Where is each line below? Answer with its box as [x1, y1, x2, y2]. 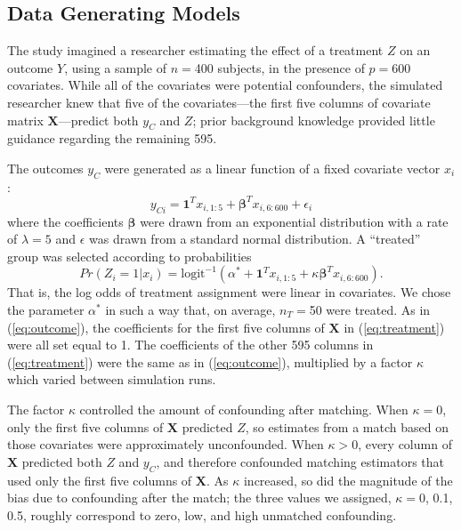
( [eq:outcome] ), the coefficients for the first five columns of [7, 317, 325, 336]
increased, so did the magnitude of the [243, 470, 453, 489]
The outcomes [7, 158, 84, 177]
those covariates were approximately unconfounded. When [7, 435, 324, 454]
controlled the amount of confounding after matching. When [79, 400, 408, 418]
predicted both [21, 452, 102, 470]
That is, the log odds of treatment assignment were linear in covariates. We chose [7, 283, 451, 301]
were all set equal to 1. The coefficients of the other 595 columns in [7, 335, 374, 354]
